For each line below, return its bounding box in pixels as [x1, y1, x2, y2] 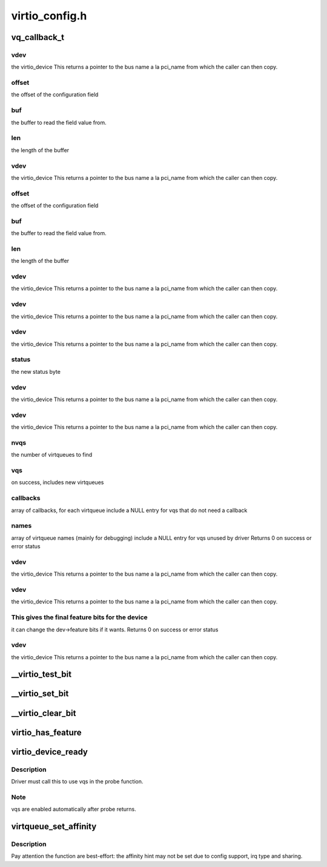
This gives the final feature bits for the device [11, 613, 148, 622]
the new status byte [11, 368, 61, 375]
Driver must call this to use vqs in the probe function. [11, 777, 144, 785]
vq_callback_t [11, 32, 65, 42]
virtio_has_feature [11, 727, 82, 737]
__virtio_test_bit [11, 669, 72, 680]
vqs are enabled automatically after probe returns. [11, 806, 136, 813]
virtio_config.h [11, 9, 87, 22]
